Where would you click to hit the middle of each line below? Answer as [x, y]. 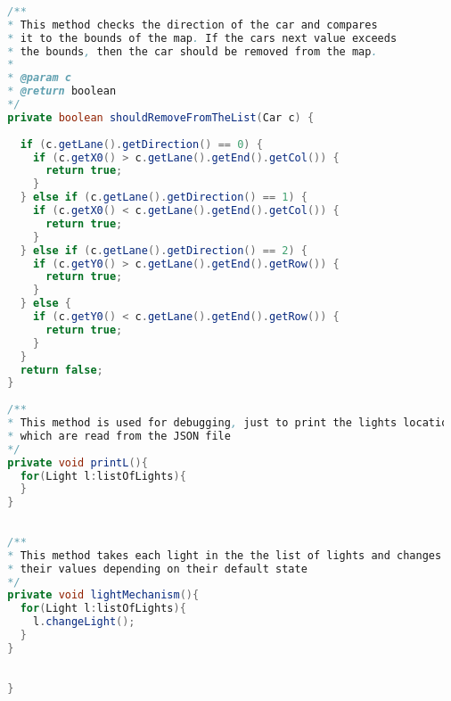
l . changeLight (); [84, 622]
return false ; [61, 370]
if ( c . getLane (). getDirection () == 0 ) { [141, 144]
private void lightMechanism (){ [103, 595]
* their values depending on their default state [157, 569]
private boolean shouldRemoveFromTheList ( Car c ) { [161, 117]
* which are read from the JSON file [119, 436]
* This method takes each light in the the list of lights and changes [225, 555]
